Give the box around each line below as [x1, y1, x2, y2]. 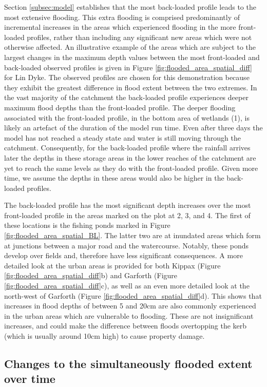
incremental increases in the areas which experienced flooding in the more [4, 22, 236, 32]
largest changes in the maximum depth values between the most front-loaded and [4, 51, 260, 62]
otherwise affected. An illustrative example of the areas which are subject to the [4, 42, 256, 52]
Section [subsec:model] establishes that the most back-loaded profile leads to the [4, 2, 256, 12]
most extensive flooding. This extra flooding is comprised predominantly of [4, 11, 240, 22]
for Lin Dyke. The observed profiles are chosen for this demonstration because [4, 72, 250, 83]
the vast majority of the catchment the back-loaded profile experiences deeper [4, 92, 249, 103]
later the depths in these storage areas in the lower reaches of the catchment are [4, 152, 256, 163]
